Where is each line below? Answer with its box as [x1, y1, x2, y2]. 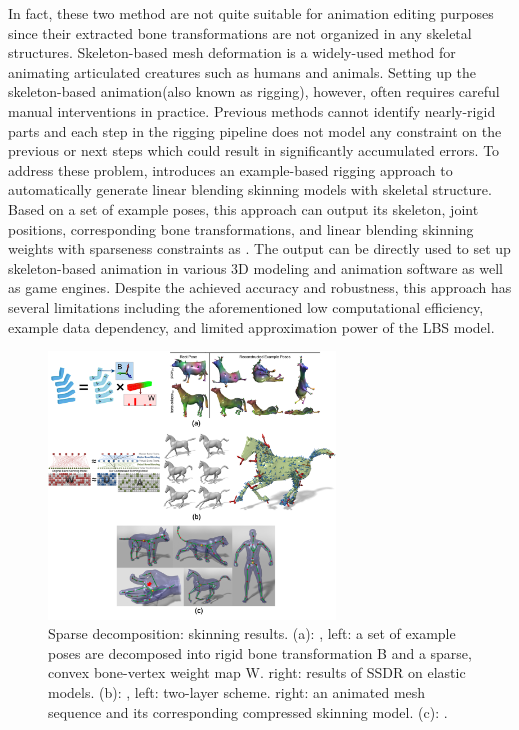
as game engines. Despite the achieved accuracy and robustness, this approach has [8, 277, 512, 298]
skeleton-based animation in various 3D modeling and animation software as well [8, 257, 503, 278]
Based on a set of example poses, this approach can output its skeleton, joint [8, 198, 479, 219]
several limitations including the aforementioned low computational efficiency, [8, 296, 484, 317]
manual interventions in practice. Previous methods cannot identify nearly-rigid [8, 100, 496, 121]
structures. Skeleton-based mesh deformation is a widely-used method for [8, 42, 456, 63]
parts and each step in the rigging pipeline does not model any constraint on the [8, 120, 502, 141]
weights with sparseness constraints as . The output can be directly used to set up [8, 238, 511, 259]
